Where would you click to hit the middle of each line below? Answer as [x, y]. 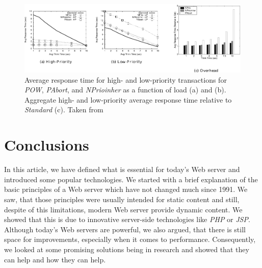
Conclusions [47, 145]
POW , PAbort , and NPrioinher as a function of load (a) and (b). [125, 90]
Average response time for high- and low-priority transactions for [126, 79]
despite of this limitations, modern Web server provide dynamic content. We [123, 209]
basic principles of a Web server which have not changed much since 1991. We [126, 189]
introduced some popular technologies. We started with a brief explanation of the [131, 179]
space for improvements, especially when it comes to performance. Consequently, [130, 239]
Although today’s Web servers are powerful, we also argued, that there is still [125, 229]
